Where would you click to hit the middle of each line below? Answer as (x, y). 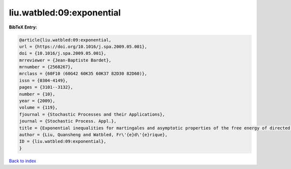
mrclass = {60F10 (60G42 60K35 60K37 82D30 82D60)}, (83, 74)
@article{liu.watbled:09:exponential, (65, 40)
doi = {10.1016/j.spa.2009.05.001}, (63, 54)
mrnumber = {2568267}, (46, 67)
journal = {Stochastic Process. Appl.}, (68, 121)
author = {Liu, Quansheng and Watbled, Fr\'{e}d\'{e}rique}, (93, 135)
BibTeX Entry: (23, 27)
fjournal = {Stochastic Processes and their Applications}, (92, 114)
